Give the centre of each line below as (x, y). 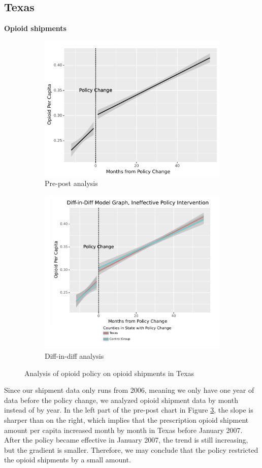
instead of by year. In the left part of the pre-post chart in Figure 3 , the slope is (129, 410)
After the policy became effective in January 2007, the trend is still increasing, (126, 440)
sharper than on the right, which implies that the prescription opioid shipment (126, 419)
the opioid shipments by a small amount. (68, 460)
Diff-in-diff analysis (74, 355)
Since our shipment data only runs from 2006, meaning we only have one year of (129, 390)
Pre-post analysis (71, 183)
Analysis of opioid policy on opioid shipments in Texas (109, 373)
